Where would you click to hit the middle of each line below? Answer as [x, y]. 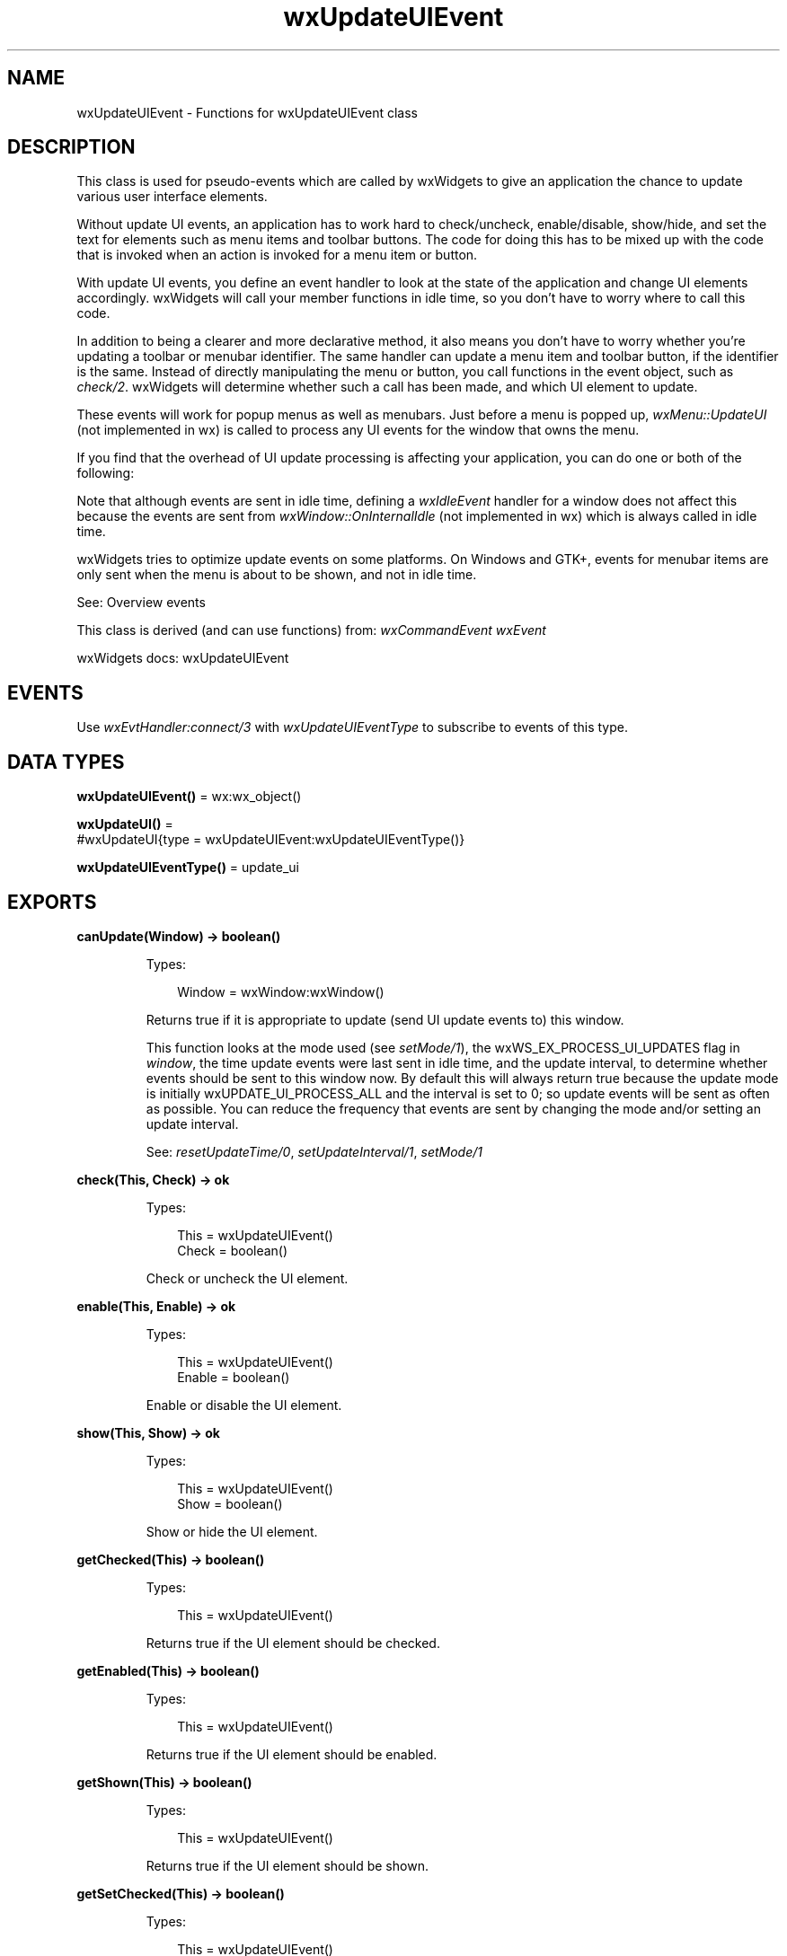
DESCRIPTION [71, 147]
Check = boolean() [233, 1250]
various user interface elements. [172, 197]
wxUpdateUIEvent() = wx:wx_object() [189, 797]
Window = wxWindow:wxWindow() [281, 991]
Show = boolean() [230, 1503]
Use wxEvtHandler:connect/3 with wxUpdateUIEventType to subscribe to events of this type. [352, 727]
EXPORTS [52, 902]
